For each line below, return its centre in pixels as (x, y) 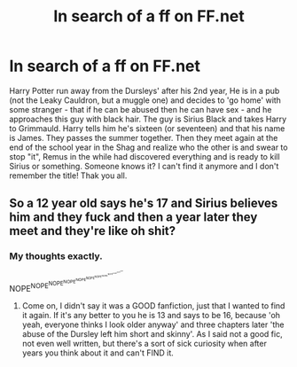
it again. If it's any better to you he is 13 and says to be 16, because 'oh (151, 315)
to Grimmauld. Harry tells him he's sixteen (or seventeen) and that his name (147, 128)
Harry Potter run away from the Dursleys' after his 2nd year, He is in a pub (145, 90)
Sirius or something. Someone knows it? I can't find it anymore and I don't (144, 166)
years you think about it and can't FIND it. (98, 353)
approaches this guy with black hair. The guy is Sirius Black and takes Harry (148, 119)
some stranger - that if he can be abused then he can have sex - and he (141, 109)
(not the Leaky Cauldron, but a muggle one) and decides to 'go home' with (145, 100)
